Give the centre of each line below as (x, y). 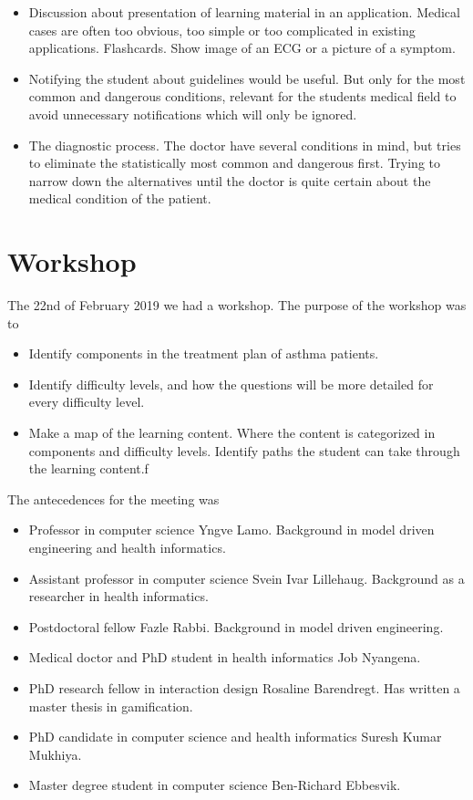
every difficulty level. (87, 402)
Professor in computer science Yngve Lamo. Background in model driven (231, 530)
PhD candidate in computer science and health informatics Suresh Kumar (235, 737)
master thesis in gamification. (111, 706)
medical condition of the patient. (120, 198)
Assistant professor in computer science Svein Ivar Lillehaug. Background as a (247, 578)
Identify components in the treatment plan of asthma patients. (204, 353)
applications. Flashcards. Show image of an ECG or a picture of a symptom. (242, 48)
